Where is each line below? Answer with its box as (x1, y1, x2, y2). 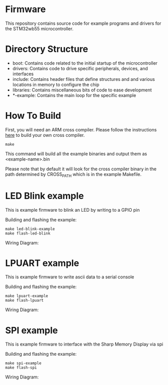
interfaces (12, 71, 34, 77)
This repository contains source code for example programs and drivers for (5, 20, 161, 26)
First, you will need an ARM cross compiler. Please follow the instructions (5, 126, 157, 132)
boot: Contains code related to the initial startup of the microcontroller (12, 60, 157, 66)
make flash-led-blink (5, 231, 51, 236)
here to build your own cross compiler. (5, 132, 85, 138)
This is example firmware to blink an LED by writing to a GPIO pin (5, 207, 140, 213)
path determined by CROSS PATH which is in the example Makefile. (5, 171, 142, 178)
